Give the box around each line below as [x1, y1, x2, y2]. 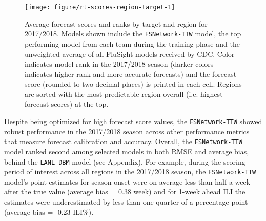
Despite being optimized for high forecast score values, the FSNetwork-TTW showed [4, 116, 262, 127]
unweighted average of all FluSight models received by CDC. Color [25, 48, 235, 59]
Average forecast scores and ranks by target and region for [25, 18, 208, 29]
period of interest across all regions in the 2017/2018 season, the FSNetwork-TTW [4, 166, 256, 177]
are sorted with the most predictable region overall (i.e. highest [25, 88, 223, 99]
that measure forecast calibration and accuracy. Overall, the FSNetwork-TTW [4, 136, 242, 147]
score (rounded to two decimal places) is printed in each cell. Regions [25, 78, 242, 89]
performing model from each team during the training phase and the [25, 38, 240, 49]
